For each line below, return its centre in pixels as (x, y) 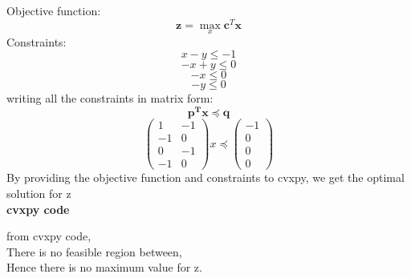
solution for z (39, 193)
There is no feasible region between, (94, 251)
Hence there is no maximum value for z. (104, 267)
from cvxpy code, (49, 236)
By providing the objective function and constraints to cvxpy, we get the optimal (205, 177)
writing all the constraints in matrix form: (110, 98)
